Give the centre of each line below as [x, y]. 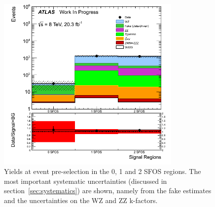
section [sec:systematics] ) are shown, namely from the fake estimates [108, 190]
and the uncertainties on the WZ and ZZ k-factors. [81, 200]
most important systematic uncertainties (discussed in [86, 181]
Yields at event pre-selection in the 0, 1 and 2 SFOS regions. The [103, 171]
